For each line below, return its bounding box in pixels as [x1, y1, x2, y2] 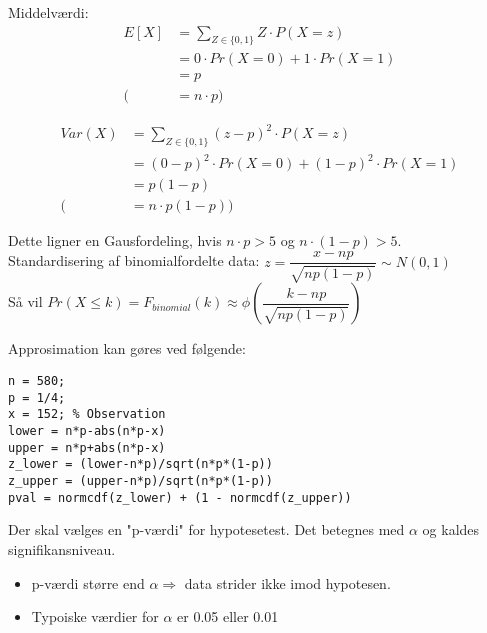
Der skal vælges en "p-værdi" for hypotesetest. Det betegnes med [8, 519, 405, 540]
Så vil [8, 291, 43, 312]
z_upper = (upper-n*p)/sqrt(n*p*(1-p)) [8, 474, 273, 489]
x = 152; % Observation [8, 407, 166, 422]
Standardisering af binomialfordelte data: [8, 250, 260, 271]
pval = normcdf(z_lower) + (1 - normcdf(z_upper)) [8, 490, 352, 505]
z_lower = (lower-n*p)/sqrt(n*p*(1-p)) [8, 457, 273, 472]
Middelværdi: [8, 2, 89, 22]
